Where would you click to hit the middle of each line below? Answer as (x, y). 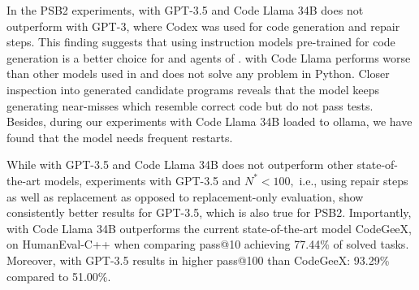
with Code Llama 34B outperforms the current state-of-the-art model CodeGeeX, (209, 228)
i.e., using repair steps (354, 180)
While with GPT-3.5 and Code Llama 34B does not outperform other (180, 164)
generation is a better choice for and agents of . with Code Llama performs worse (209, 57)
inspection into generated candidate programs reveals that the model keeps (193, 89)
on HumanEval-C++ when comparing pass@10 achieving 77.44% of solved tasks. (208, 244)
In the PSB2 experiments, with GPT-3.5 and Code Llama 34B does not (185, 10)
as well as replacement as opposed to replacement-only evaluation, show (185, 196)
